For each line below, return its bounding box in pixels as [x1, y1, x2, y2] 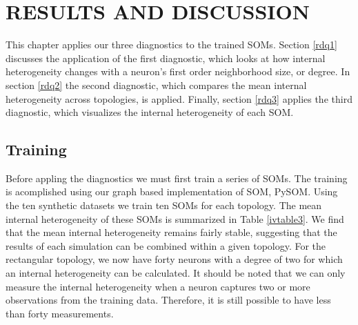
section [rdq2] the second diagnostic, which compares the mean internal [6, 77, 307, 92]
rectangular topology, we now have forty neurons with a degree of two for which [6, 252, 343, 266]
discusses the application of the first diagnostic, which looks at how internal [6, 50, 326, 65]
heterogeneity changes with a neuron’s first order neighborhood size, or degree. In [6, 64, 350, 79]
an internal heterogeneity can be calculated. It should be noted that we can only [6, 266, 346, 280]
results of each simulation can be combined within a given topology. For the [6, 238, 326, 253]
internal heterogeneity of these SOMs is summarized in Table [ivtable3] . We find [6, 211, 344, 226]
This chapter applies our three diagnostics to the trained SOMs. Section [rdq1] [6, 37, 337, 52]
